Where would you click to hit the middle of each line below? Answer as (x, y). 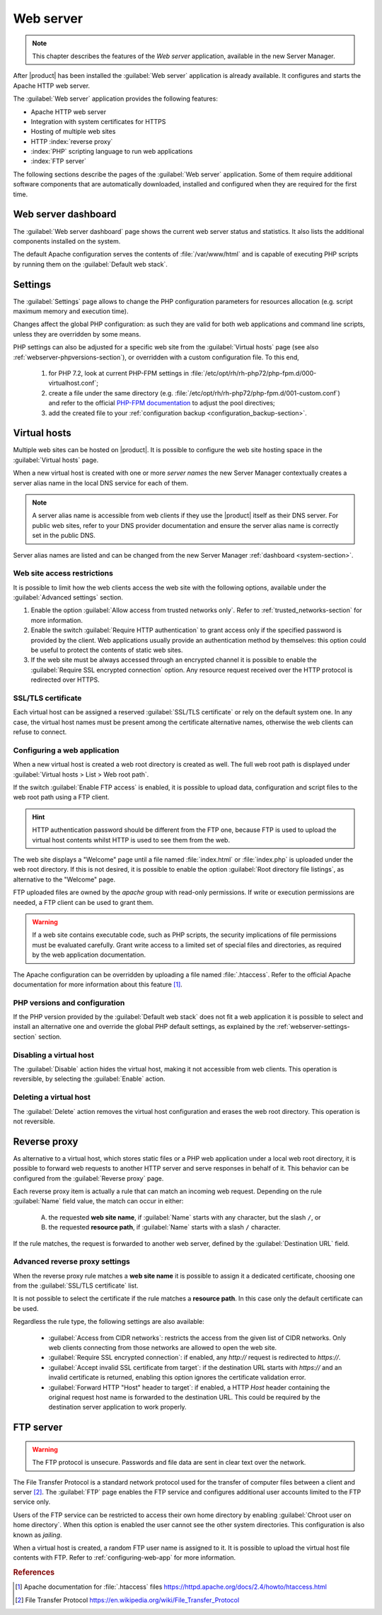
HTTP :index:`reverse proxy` (72, 141)
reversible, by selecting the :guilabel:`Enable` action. (89, 1079)
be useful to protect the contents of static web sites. (107, 650)
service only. (32, 1502)
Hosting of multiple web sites (73, 132)
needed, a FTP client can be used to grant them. (83, 902)
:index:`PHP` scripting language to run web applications (112, 152)
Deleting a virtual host (52, 1097)
